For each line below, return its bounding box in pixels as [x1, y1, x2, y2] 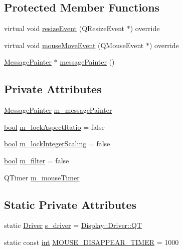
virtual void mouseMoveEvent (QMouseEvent [4, 40, 144, 50]
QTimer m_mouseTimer [4, 172, 80, 182]
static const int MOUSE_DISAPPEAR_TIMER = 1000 [4, 236, 179, 247]
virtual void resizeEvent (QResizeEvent [4, 23, 124, 34]
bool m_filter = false [4, 155, 69, 165]
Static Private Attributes [4, 196, 137, 212]
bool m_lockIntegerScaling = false [4, 138, 110, 149]
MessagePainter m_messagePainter [4, 105, 112, 115]
